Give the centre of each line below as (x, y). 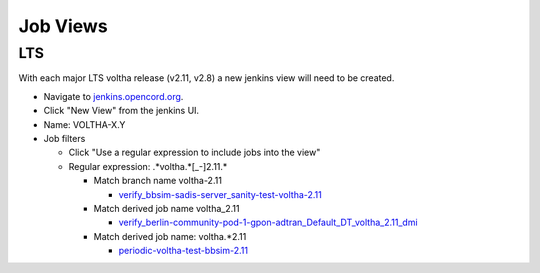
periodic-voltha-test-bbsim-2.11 (183, 251)
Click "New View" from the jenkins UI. (121, 111)
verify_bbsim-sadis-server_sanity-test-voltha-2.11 (220, 194)
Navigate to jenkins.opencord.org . (113, 96)
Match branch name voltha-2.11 (157, 181)
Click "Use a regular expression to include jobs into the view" (194, 152)
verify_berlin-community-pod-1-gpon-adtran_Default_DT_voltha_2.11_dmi (268, 222)
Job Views (63, 26)
